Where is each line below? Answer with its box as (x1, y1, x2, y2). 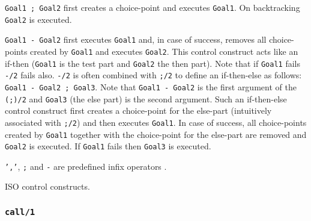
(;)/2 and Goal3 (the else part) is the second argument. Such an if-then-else (5, 92, 287, 105)
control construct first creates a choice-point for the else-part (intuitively (5, 104, 272, 117)
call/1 (5, 207, 35, 217)
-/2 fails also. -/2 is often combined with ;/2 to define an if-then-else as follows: (5, 69, 302, 81)
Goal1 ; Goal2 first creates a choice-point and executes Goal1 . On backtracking (5, 1, 300, 13)
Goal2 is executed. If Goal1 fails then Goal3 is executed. (5, 140, 211, 152)
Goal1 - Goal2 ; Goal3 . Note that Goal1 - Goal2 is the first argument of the (5, 80, 297, 93)
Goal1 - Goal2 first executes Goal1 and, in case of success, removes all (5, 33, 267, 46)
